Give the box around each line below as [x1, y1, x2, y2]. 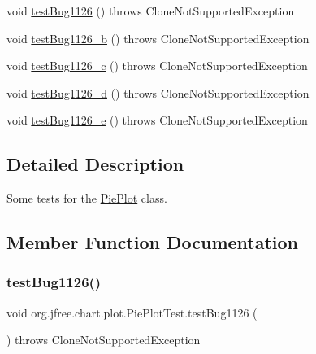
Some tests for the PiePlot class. [6, 190, 167, 207]
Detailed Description [6, 151, 184, 177]
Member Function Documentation [6, 229, 299, 255]
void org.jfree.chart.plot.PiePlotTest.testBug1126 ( [6, 304, 258, 321]
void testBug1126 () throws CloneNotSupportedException [6, 2, 295, 19]
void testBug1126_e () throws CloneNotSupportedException [6, 111, 308, 129]
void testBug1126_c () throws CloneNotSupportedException [6, 57, 308, 74]
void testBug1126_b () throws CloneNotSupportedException [6, 29, 310, 46]
